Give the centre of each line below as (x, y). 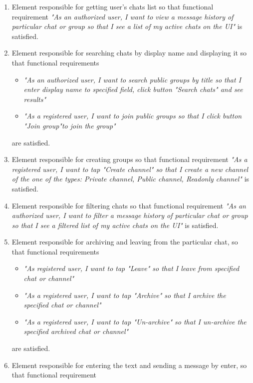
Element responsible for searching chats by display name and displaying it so (129, 53)
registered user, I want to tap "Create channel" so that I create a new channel (130, 169)
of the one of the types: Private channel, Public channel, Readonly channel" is (130, 179)
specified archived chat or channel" (76, 331)
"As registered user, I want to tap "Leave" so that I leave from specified (131, 268)
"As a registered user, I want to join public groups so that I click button (133, 116)
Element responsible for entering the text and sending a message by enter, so (129, 365)
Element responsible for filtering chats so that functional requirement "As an (129, 205)
